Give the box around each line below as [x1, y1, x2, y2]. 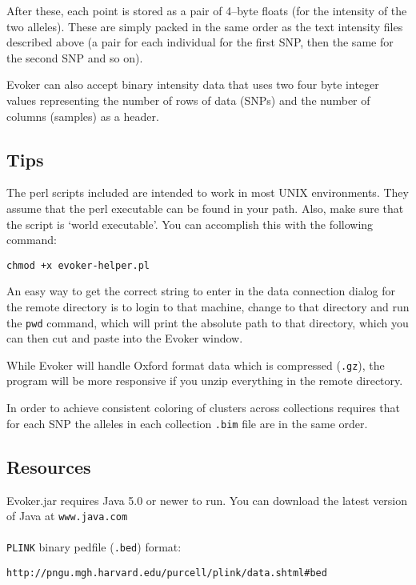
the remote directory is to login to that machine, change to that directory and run [6, 298, 410, 315]
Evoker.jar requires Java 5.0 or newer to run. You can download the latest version [6, 491, 408, 508]
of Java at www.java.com [6, 507, 128, 524]
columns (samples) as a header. [6, 107, 159, 124]
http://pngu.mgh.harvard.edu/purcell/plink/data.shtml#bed [6, 567, 327, 579]
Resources [6, 454, 91, 479]
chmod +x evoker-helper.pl [6, 259, 150, 271]
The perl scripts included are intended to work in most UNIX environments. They [6, 184, 409, 201]
